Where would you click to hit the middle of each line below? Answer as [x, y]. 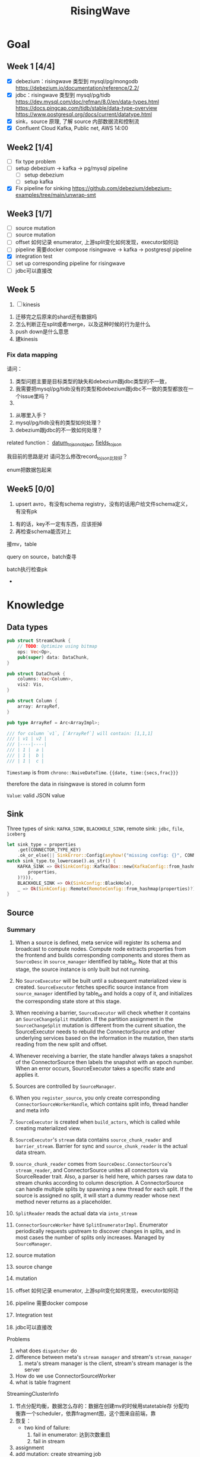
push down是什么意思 [42, 332]
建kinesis [26, 339]
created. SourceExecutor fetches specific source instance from [92, 987]
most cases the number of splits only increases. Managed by [90, 1237]
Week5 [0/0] [31, 489]
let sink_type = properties [42, 844]
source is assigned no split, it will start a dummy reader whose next [98, 1195]
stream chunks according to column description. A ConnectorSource [99, 1182]
